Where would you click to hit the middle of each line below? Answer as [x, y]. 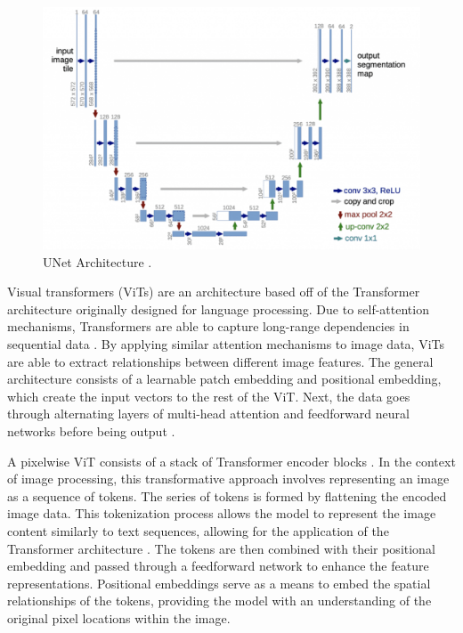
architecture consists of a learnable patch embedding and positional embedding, [224, 379]
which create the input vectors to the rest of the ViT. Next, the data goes [209, 396]
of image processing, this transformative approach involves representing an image [228, 479]
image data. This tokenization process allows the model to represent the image [222, 513]
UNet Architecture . [97, 261]
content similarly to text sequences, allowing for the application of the [198, 530]
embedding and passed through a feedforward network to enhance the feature [218, 566]
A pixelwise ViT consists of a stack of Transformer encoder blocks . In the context [231, 461]
